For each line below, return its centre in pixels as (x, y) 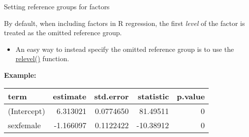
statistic (154, 96)
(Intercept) (27, 111)
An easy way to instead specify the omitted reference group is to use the (125, 49)
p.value (191, 96)
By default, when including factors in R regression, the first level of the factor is (124, 23)
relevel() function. (42, 58)
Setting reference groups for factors (57, 6)
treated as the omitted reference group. (63, 33)
